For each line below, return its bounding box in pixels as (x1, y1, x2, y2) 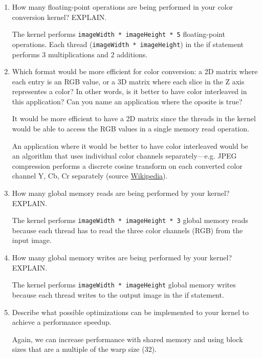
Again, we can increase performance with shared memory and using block (12, 333, 243, 344)
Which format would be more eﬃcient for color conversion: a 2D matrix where (12, 66, 258, 77)
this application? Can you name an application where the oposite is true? (12, 96, 243, 106)
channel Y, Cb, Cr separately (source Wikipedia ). (12, 170, 168, 181)
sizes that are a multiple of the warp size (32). (12, 344, 157, 354)
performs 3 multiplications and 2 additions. (12, 49, 148, 59)
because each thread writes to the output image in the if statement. (12, 289, 224, 300)
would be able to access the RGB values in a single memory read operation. (12, 123, 250, 134)
